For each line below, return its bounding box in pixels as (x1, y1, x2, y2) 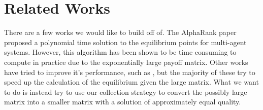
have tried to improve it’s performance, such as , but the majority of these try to (4, 66, 255, 77)
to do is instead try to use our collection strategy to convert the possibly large (4, 86, 247, 97)
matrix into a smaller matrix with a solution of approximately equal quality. (4, 96, 241, 107)
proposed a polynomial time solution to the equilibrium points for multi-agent (4, 36, 247, 47)
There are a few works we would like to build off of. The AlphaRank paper (4, 27, 237, 38)
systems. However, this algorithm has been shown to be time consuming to (4, 47, 237, 57)
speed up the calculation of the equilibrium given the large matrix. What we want (4, 77, 259, 87)
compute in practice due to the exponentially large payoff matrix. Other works (4, 56, 248, 67)
